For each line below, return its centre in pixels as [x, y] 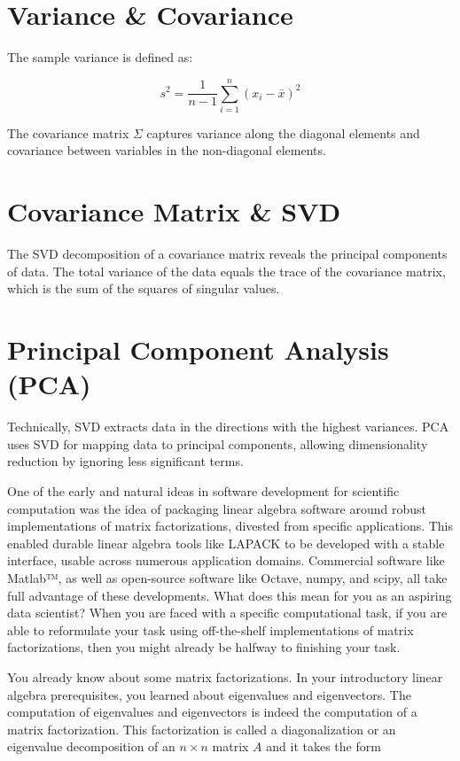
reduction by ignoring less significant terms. [125, 461]
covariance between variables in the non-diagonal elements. [167, 150]
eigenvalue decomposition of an [91, 746]
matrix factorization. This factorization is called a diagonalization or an [202, 729]
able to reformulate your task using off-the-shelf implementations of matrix [211, 629]
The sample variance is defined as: [100, 57]
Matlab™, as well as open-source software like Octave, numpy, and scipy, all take [227, 578]
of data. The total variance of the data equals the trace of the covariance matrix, [226, 271]
